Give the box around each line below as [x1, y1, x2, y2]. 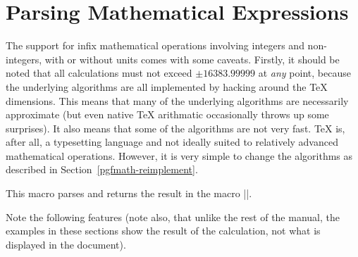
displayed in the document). [6, 237, 126, 251]
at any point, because [258, 65, 351, 80]
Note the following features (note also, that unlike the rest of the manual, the [6, 209, 340, 224]
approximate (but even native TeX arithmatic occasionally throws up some [6, 107, 329, 122]
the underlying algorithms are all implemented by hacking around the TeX [6, 79, 328, 94]
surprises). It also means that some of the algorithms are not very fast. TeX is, [6, 120, 345, 135]
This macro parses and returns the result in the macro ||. [6, 186, 252, 201]
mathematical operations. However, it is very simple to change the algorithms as [6, 148, 353, 163]
